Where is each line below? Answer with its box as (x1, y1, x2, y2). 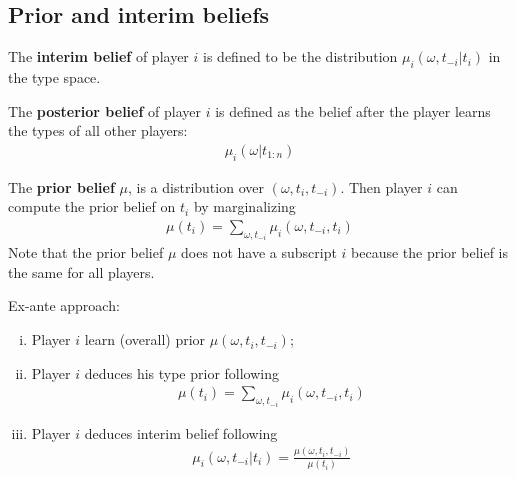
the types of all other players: (8, 120, 188, 141)
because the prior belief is (351, 242, 508, 263)
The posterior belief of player (8, 100, 201, 121)
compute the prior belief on (8, 196, 176, 217)
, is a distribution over (128, 176, 264, 197)
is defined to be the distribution (203, 46, 398, 67)
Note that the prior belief (8, 242, 164, 263)
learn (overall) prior (84, 329, 206, 350)
